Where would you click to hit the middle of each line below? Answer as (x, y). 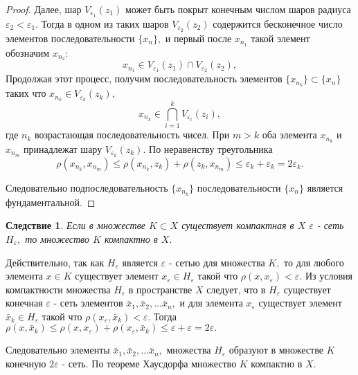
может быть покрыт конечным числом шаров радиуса (238, 9)
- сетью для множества (217, 262)
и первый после (198, 38)
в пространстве (160, 289)
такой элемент (280, 38)
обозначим (28, 52)
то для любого (314, 262)
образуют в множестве (276, 350)
